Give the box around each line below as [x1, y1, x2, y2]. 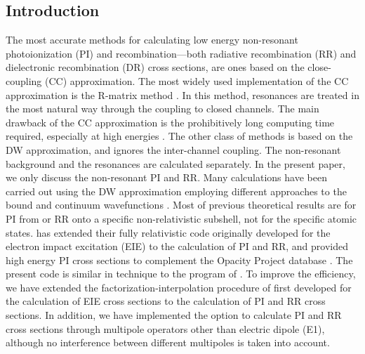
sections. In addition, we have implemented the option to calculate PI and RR [6, 308, 342, 322]
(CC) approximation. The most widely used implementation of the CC [45, 73, 349, 88]
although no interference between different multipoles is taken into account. [6, 335, 330, 350]
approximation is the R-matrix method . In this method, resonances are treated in [6, 87, 359, 102]
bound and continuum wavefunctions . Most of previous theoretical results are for [6, 197, 357, 212]
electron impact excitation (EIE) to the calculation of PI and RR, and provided [6, 239, 348, 254]
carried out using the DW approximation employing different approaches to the [6, 183, 347, 198]
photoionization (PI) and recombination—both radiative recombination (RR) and [6, 46, 357, 60]
